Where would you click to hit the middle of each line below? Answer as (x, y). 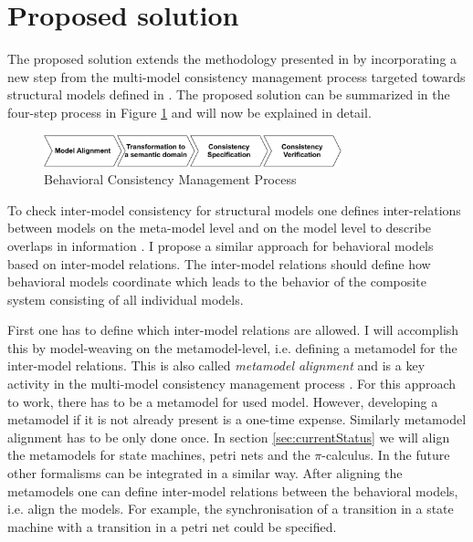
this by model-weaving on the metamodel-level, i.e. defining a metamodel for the (232, 347)
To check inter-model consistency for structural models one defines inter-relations (234, 209)
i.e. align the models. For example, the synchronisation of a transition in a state (231, 509)
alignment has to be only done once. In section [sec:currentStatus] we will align (229, 437)
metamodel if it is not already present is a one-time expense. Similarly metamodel (237, 419)
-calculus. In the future (386, 455)
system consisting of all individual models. (126, 299)
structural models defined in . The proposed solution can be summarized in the (229, 94)
